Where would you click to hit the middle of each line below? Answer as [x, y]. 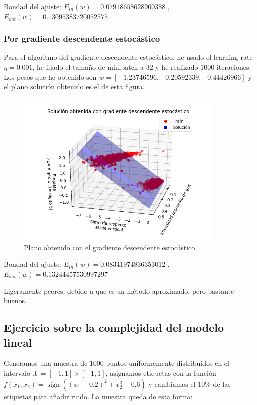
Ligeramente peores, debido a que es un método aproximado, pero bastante [119, 291]
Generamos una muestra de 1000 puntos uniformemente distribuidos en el [117, 363]
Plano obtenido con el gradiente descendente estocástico [110, 247]
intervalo [17, 373]
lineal [18, 342]
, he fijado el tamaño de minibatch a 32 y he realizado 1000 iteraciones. [142, 67]
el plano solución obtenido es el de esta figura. [74, 87]
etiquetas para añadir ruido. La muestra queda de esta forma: [98, 396]
